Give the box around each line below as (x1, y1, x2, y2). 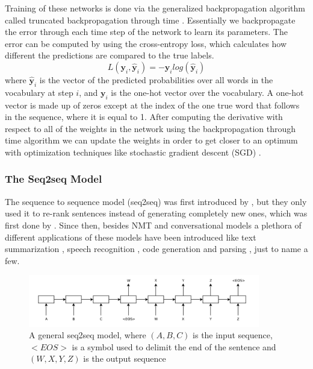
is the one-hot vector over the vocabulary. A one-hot (111, 86, 304, 98)
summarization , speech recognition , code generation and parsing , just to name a (5, 242, 308, 255)
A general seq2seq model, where (29, 329, 146, 341)
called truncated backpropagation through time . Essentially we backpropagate (5, 13, 296, 26)
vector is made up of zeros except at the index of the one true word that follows (5, 98, 300, 111)
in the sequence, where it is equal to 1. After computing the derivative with (5, 110, 283, 123)
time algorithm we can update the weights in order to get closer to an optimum (5, 134, 298, 147)
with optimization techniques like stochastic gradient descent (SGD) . (5, 145, 261, 158)
